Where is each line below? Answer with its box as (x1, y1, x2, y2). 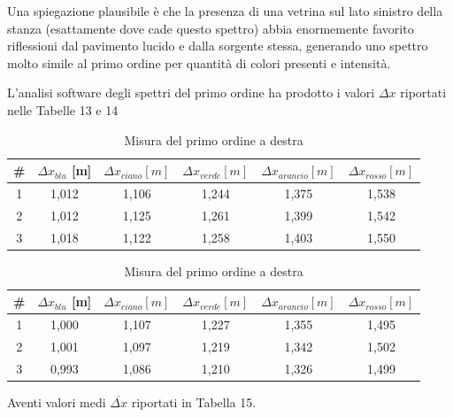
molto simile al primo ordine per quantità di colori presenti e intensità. (7, 53, 391, 72)
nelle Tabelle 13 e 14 (7, 100, 119, 119)
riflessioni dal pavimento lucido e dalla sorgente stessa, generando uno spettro (7, 36, 428, 55)
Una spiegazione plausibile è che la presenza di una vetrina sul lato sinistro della (7, 2, 443, 19)
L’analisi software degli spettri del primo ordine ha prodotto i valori (7, 83, 375, 102)
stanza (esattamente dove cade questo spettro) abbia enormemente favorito (7, 19, 414, 37)
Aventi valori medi (7, 393, 106, 411)
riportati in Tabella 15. (131, 393, 257, 411)
